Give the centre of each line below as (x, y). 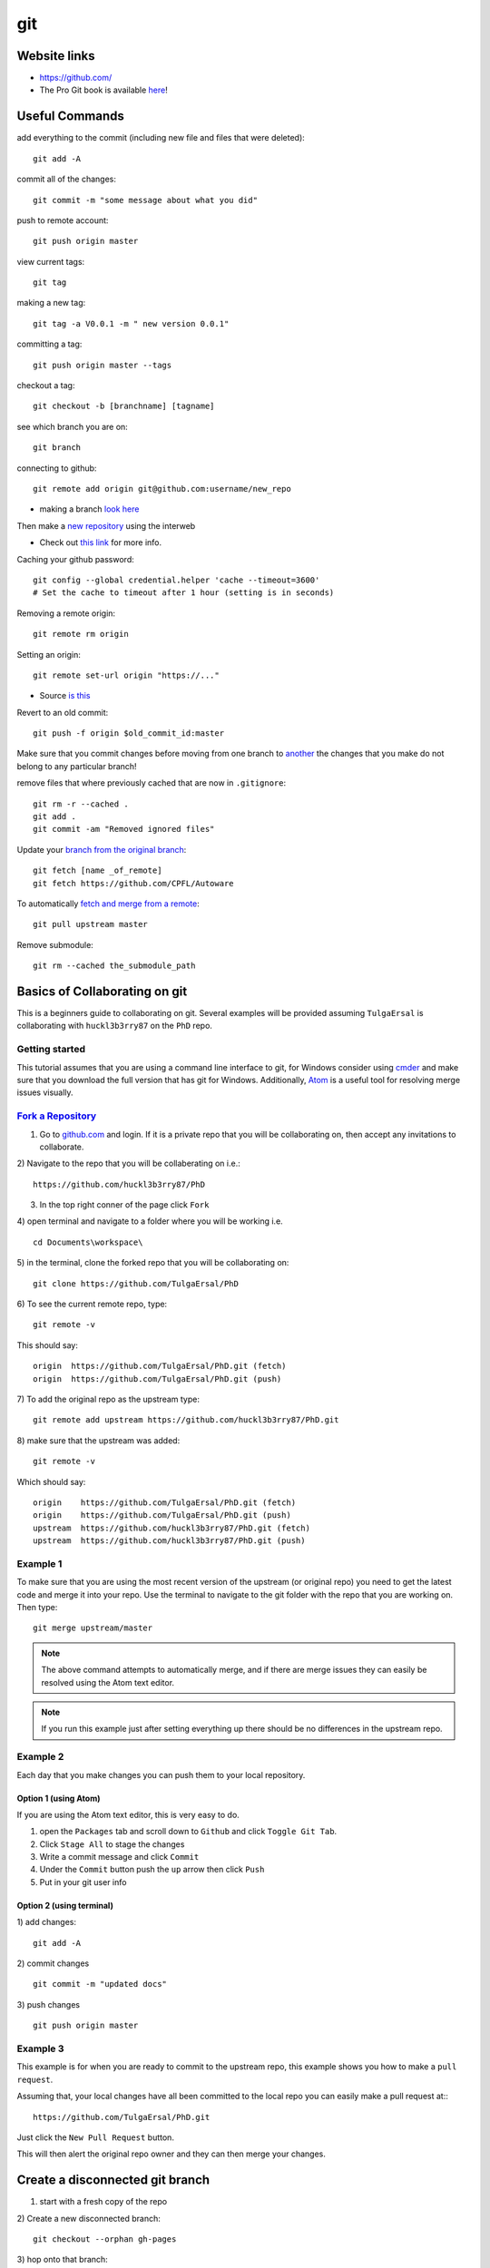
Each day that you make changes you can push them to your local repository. (161, 1774)
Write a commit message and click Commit (119, 1857)
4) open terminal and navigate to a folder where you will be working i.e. (150, 1221)
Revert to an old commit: (63, 712)
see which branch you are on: (73, 426)
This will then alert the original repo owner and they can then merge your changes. (171, 2154)
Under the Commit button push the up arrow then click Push (152, 1870)
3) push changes (49, 2004)
